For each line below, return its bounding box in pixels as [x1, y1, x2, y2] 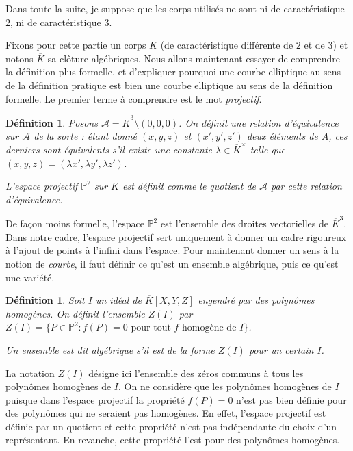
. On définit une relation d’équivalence [179, 115, 339, 129]
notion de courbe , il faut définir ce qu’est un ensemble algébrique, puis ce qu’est [5, 256, 339, 270]
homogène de [182, 323, 237, 333]
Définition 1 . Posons [5, 115, 98, 129]
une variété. [5, 270, 55, 284]
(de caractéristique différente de [160, 38, 293, 52]
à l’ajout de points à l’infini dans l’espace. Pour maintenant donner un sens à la [5, 243, 339, 257]
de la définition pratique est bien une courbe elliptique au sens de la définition [5, 77, 333, 92]
